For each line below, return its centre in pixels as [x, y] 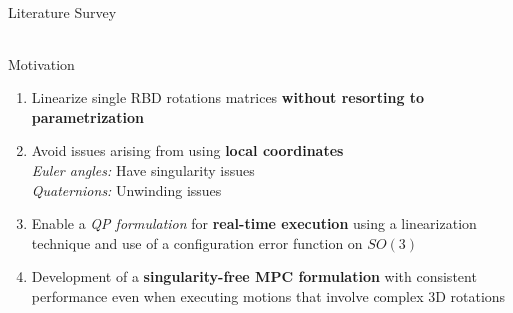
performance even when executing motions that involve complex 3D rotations [268, 295]
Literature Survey [62, 12]
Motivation [41, 63]
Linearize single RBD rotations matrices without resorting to [228, 97]
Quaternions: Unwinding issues [126, 189]
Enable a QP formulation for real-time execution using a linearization [254, 223]
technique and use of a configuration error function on [197, 242]
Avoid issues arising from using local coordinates [187, 150]
